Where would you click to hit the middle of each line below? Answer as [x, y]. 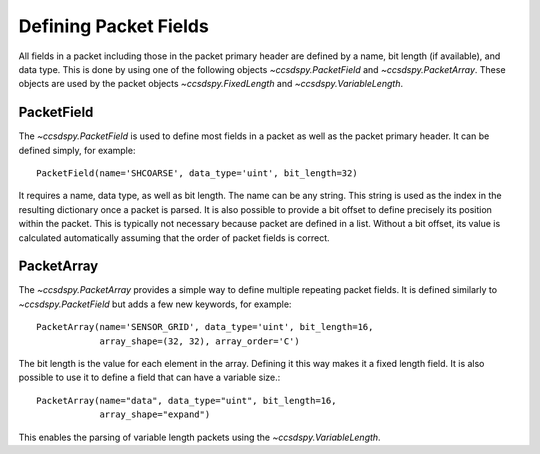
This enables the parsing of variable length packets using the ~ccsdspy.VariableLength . [199, 437]
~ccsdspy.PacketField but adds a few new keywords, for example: [155, 304]
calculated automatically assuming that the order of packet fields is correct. [174, 237]
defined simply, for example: [77, 150]
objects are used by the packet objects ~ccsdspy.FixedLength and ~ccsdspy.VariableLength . [211, 84]
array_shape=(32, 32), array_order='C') [199, 341]
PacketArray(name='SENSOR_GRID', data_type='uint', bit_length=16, [205, 327]
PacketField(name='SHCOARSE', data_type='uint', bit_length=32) [197, 173]
